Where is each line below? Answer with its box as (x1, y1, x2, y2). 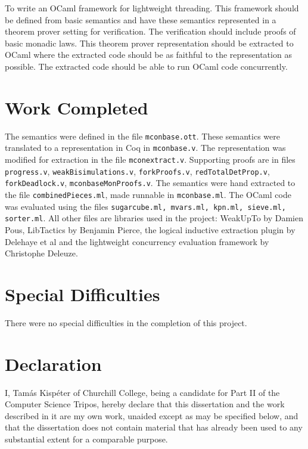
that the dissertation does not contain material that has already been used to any (5, 421, 303, 433)
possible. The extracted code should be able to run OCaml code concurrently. (5, 60, 288, 72)
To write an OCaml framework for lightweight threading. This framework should (5, 2, 299, 14)
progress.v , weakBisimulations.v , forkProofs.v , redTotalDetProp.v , (5, 165, 270, 177)
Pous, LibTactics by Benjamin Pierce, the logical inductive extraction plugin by (5, 223, 295, 236)
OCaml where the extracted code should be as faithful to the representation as (5, 48, 292, 61)
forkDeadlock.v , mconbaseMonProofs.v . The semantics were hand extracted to (5, 176, 295, 189)
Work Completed (5, 95, 148, 119)
